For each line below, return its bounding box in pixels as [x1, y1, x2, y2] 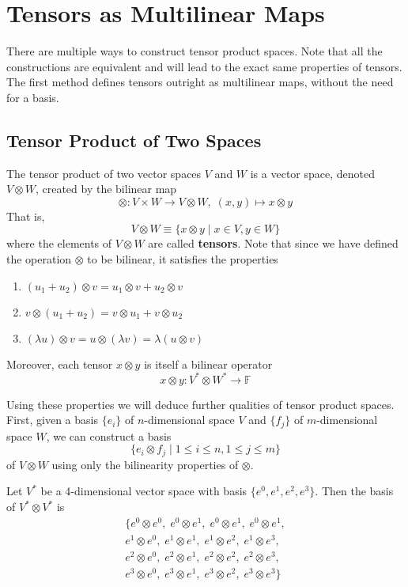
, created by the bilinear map [35, 180, 177, 197]
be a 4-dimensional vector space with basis [40, 483, 247, 499]
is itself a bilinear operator [144, 355, 273, 372]
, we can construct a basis [46, 427, 172, 444]
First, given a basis [6, 411, 98, 428]
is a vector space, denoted [250, 165, 375, 181]
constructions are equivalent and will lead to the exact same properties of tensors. [6, 58, 402, 74]
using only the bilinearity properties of [51, 456, 239, 472]
